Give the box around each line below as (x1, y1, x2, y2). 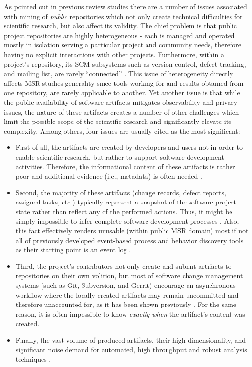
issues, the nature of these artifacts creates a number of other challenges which (4, 106, 239, 117)
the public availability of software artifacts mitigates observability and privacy (4, 97, 238, 107)
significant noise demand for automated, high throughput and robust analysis (15, 344, 247, 354)
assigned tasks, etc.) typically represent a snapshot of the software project (15, 197, 237, 207)
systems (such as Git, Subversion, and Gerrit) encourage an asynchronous (15, 280, 236, 290)
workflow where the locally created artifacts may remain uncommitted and (15, 289, 239, 300)
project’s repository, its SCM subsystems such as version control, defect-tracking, (4, 59, 246, 69)
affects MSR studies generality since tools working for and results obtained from (4, 78, 244, 88)
